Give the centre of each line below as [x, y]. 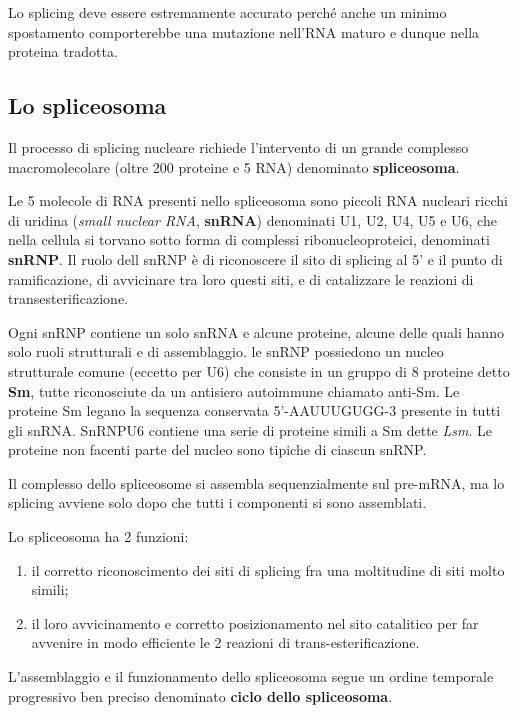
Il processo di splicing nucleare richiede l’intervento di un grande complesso [238, 146]
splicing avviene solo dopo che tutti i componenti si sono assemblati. [217, 502]
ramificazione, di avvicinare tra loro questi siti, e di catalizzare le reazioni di [241, 278]
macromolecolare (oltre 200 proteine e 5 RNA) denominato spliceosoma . [234, 166]
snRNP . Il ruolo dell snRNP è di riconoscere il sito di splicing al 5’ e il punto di [255, 258]
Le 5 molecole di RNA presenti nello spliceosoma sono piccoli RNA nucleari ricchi [258, 200]
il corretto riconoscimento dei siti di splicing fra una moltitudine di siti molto [268, 569]
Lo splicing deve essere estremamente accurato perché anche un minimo [227, 12]
